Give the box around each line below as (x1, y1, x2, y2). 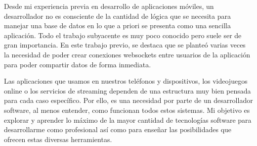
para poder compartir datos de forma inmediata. (4, 59, 151, 69)
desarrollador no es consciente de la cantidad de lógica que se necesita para (4, 10, 231, 21)
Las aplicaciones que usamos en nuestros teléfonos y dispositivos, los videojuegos (4, 76, 248, 86)
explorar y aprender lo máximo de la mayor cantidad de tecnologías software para (4, 114, 252, 125)
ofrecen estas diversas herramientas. (4, 134, 112, 144)
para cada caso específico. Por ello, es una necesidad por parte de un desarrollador (4, 95, 253, 105)
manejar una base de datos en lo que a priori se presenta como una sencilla (4, 20, 231, 31)
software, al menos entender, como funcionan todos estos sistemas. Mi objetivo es (4, 104, 250, 115)
